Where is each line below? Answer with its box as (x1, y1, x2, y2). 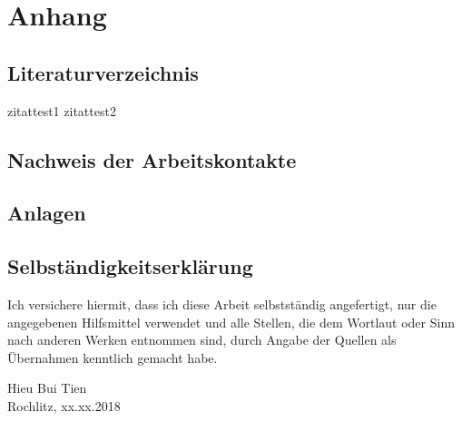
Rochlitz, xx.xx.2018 (7, 396, 121, 415)
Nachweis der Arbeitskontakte (7, 145, 297, 173)
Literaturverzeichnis (7, 58, 199, 86)
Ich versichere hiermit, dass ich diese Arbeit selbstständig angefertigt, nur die (7, 294, 437, 313)
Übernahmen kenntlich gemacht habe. (7, 348, 218, 367)
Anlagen (7, 199, 86, 227)
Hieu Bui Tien (7, 378, 87, 397)
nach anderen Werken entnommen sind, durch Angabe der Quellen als (7, 330, 397, 349)
